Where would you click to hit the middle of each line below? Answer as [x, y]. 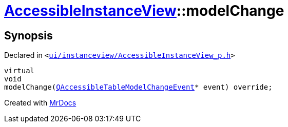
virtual [20, 71]
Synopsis [28, 35]
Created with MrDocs [40, 103]
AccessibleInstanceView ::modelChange [144, 11]
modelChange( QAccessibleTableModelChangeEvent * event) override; [138, 87]
